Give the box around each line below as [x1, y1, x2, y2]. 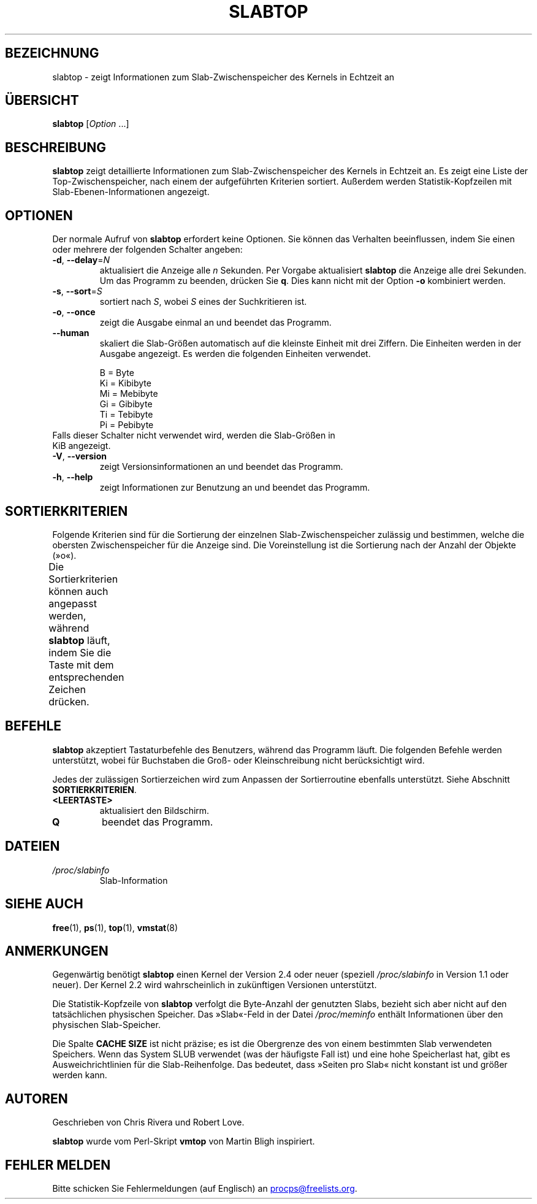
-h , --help [52, 472, 93, 483]
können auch [48, 585, 109, 597]
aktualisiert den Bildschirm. [99, 805, 210, 816]
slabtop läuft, [48, 634, 110, 646]
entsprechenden [48, 670, 124, 683]
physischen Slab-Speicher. [52, 1019, 161, 1030]
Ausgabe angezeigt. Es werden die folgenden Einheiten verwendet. [99, 348, 371, 359]
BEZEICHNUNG [5, 45, 99, 61]
